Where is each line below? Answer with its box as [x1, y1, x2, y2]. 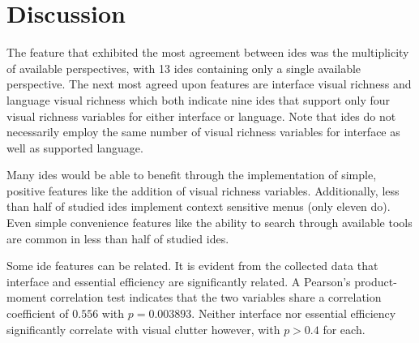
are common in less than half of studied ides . [6, 229, 229, 247]
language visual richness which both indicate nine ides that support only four [6, 91, 391, 108]
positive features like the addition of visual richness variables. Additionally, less [6, 182, 400, 199]
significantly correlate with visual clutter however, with [6, 320, 280, 337]
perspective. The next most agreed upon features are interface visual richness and [6, 75, 412, 92]
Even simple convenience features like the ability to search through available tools [6, 214, 413, 231]
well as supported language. [6, 139, 143, 156]
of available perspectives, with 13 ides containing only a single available [6, 59, 361, 76]
